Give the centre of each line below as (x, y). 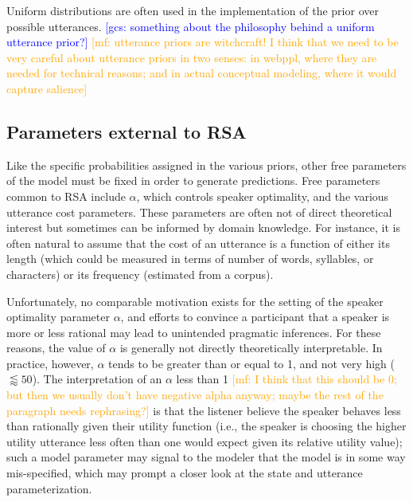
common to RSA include (66, 196)
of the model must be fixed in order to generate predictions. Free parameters (193, 180)
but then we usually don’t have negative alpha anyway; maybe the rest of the (195, 395)
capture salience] (47, 88)
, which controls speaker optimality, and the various (263, 196)
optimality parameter (58, 317)
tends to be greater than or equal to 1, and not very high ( (252, 363)
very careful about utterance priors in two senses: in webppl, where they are (192, 57)
